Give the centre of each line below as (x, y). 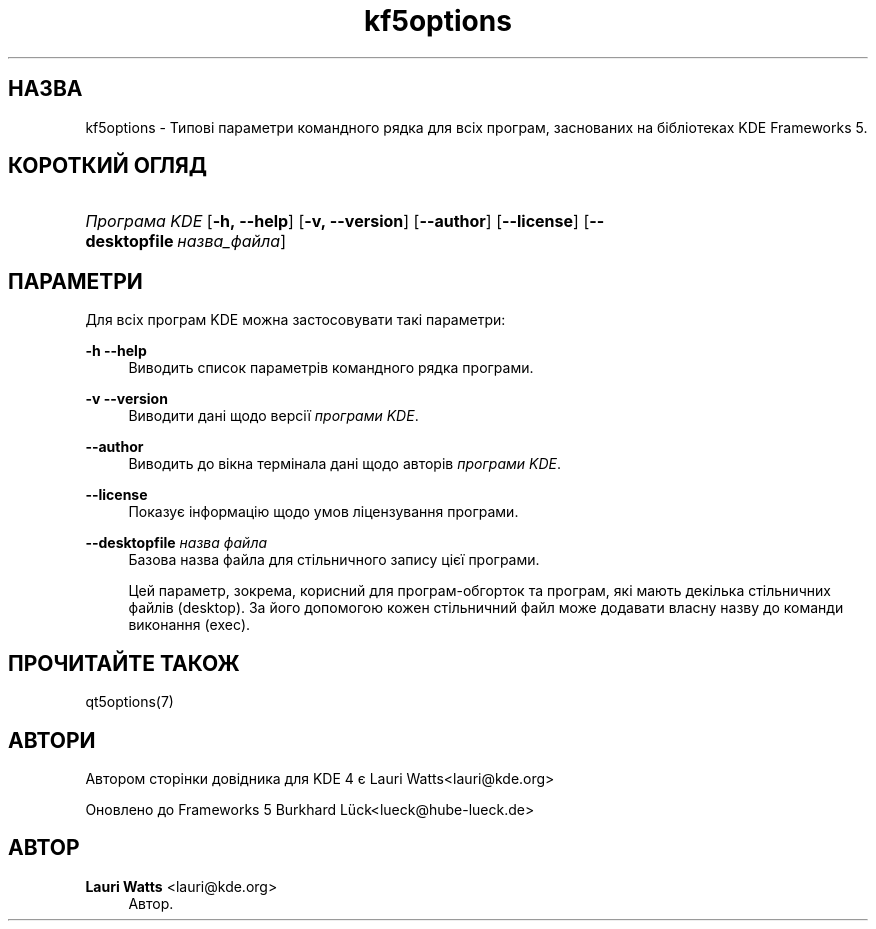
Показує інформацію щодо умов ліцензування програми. (323, 512)
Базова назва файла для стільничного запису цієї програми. (334, 560)
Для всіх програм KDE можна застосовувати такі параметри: (295, 320)
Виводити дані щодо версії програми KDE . (273, 416)
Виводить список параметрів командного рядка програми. (331, 368)
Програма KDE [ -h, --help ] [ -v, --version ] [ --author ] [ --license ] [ (337, 221)
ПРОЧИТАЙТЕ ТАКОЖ (124, 663)
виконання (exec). (189, 625)
